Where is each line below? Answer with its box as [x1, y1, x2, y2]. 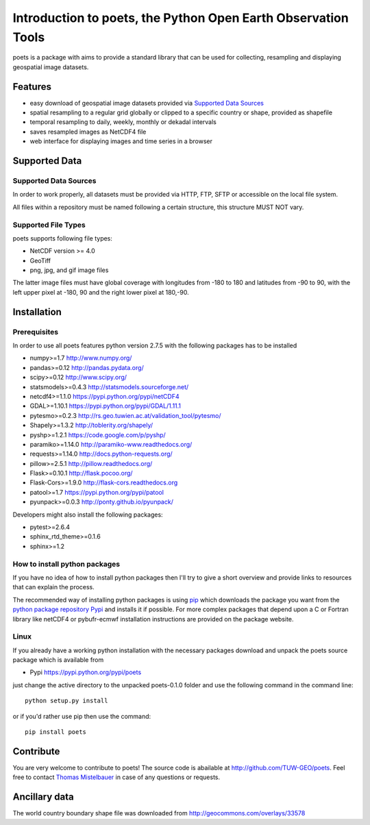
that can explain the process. [12, 583, 95, 591]
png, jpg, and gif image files [29, 266, 109, 274]
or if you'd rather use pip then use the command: [12, 712, 151, 720]
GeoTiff [29, 256, 51, 264]
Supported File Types [12, 220, 86, 230]
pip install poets [25, 728, 87, 736]
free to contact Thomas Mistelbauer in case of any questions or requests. [12, 773, 221, 781]
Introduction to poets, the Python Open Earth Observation [12, 10, 349, 25]
